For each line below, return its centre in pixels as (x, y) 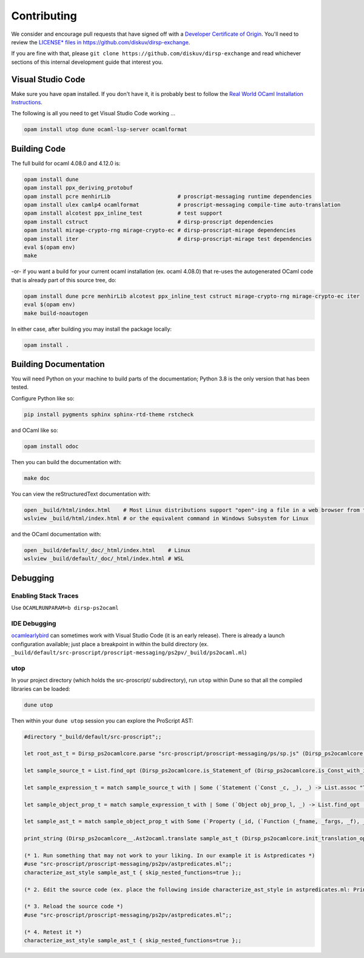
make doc (37, 478)
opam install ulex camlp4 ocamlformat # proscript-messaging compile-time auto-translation (182, 205)
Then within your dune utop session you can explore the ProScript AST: (102, 720)
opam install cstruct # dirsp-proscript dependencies (149, 222)
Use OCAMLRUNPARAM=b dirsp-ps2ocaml (65, 608)
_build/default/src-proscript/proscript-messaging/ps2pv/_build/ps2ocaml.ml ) (129, 653)
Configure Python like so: (43, 398)
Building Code (39, 149)
